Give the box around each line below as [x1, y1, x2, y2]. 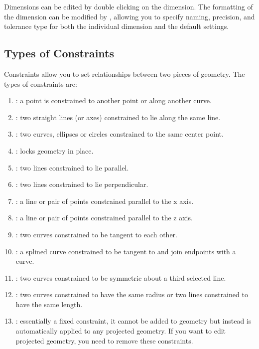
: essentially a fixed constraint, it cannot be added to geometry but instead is [15, 316, 252, 326]
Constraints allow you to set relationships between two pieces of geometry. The [4, 68, 245, 79]
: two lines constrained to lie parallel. [15, 162, 129, 173]
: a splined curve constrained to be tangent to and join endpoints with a [15, 246, 236, 256]
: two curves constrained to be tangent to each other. [15, 229, 177, 239]
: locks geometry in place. [15, 145, 94, 156]
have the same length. [15, 299, 83, 309]
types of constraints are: [4, 78, 77, 89]
